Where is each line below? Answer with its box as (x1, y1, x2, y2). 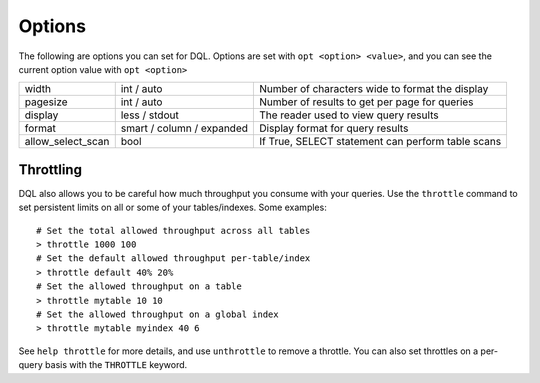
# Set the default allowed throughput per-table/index (36, 253, 311, 264)
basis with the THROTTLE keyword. (45, 359, 188, 371)
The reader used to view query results (258, 108, 439, 122)
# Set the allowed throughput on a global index (36, 308, 279, 320)
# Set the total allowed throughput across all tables (36, 225, 311, 236)
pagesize (24, 95, 69, 109)
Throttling (18, 161, 82, 178)
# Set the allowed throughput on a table (36, 281, 242, 292)
